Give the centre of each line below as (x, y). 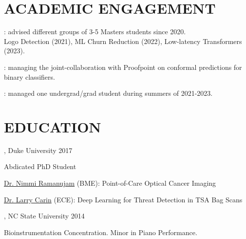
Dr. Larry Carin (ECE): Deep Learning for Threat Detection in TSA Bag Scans (123, 199)
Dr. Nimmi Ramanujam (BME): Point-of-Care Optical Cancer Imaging (110, 183)
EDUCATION (53, 126)
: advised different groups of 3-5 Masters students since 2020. (95, 32)
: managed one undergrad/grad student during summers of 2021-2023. (108, 93)
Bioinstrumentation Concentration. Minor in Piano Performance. (101, 232)
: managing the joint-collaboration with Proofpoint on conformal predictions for (123, 67)
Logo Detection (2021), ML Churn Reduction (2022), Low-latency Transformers (123, 41)
